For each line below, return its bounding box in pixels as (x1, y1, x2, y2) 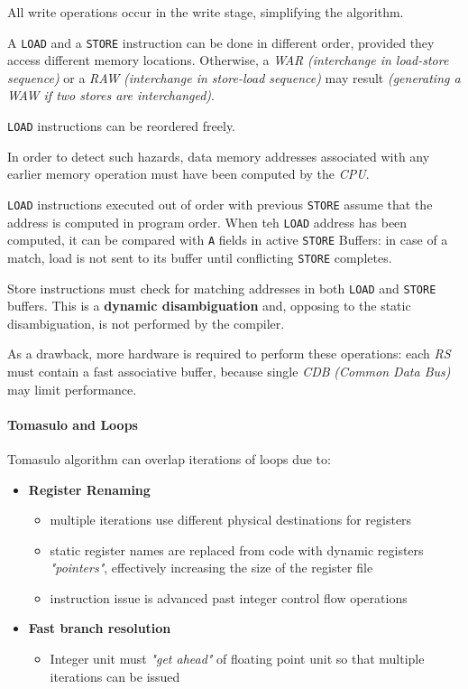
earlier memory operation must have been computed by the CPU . (7, 164, 370, 183)
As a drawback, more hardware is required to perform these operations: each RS (7, 344, 451, 363)
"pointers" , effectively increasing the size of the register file (50, 558, 373, 577)
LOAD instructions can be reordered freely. (7, 116, 236, 135)
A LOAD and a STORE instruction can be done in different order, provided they (7, 33, 435, 51)
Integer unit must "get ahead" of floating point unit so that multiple (50, 649, 425, 668)
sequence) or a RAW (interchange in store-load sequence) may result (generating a (7, 68, 461, 87)
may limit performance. (7, 379, 137, 398)
